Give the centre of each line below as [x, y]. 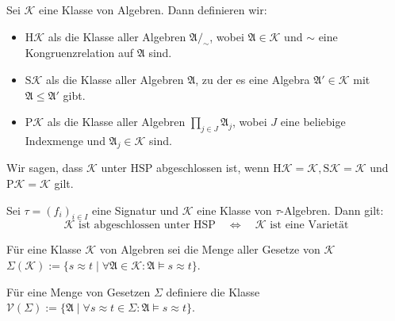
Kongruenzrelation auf [79, 53]
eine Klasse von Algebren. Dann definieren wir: [153, 10]
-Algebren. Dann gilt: [332, 210]
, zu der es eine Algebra [253, 79]
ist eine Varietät [309, 225]
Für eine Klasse [44, 249]
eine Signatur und [136, 210]
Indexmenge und [65, 140]
